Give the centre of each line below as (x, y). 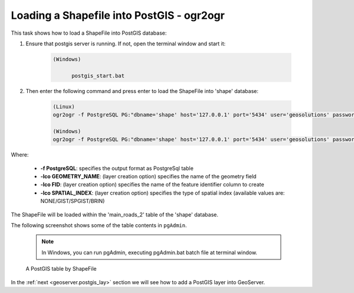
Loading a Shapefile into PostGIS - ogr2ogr (118, 15)
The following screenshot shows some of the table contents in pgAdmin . (99, 225)
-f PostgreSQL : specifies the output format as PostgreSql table (117, 168)
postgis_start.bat (98, 76)
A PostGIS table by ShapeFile (61, 269)
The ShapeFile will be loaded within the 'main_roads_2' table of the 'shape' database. (114, 214)
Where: (20, 155)
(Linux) (64, 106)
